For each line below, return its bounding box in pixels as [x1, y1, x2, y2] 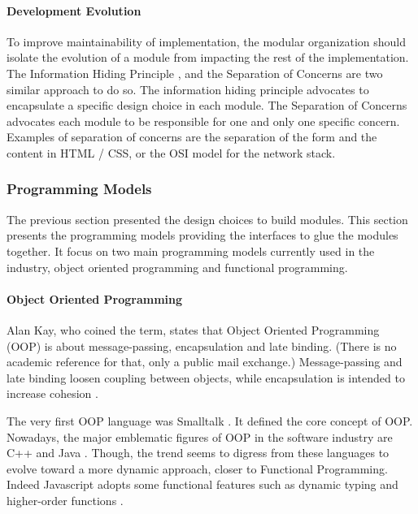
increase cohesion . [7, 385, 98, 402]
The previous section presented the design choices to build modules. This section [7, 210, 408, 227]
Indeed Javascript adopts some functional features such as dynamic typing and [7, 476, 398, 493]
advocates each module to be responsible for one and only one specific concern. [7, 112, 400, 129]
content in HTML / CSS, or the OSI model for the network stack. [7, 144, 336, 161]
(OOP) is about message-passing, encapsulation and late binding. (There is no [7, 337, 397, 354]
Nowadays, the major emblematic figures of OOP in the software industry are [7, 428, 393, 445]
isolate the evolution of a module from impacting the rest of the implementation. [7, 49, 409, 66]
